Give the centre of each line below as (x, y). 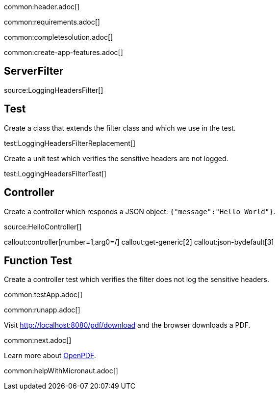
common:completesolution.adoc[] (59, 37)
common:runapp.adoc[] (42, 310)
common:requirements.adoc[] (52, 22)
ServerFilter (34, 71)
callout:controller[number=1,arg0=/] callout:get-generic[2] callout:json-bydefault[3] (139, 242)
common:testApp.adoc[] (43, 295)
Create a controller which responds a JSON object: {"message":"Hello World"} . (140, 211)
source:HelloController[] (43, 226)
